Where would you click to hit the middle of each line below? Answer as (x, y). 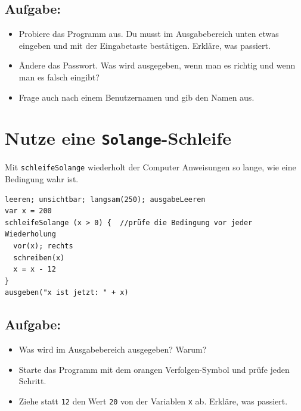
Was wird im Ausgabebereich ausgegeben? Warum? (113, 349)
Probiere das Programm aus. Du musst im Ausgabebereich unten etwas (149, 34)
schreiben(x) (39, 258)
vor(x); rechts (43, 246)
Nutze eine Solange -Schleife (118, 138)
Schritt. (32, 381)
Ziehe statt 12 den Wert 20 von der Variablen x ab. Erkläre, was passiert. (153, 401)
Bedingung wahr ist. (42, 179)
